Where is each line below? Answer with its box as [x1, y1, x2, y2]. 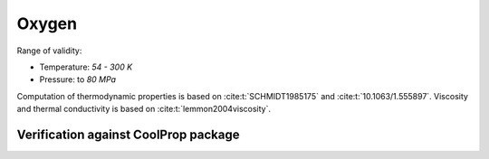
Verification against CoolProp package [16, 126, 240, 142]
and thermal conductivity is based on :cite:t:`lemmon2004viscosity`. [16, 104, 272, 115]
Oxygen [16, 14, 77, 33]
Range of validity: [16, 45, 82, 56]
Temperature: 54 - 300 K [39, 61, 133, 72]
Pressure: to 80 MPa [39, 74, 117, 85]
